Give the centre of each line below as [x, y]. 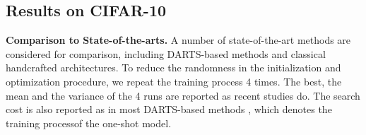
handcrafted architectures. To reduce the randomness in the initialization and [173, 67]
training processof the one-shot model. [89, 123]
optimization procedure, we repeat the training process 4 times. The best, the [174, 81]
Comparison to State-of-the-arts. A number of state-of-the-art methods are [178, 40]
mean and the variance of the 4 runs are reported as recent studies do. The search [183, 95]
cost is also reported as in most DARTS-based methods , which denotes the [169, 109]
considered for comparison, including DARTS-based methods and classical [166, 53]
